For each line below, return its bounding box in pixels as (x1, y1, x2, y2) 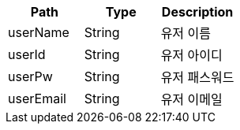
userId (8, 46, 46, 62)
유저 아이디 (160, 47, 223, 63)
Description (161, 4, 234, 20)
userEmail (8, 91, 66, 106)
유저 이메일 (160, 91, 223, 107)
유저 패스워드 (160, 69, 234, 85)
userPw (8, 69, 53, 84)
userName (8, 24, 69, 40)
